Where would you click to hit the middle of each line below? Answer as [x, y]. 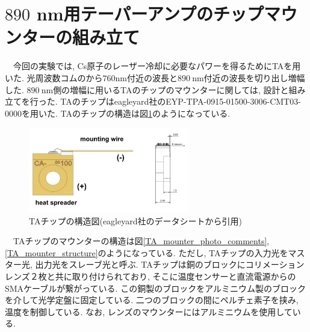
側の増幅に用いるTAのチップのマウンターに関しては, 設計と [171, 89]
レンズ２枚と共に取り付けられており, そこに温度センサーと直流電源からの [150, 276]
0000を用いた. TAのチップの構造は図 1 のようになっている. [118, 113]
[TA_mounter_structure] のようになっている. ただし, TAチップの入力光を [147, 252]
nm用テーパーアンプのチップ [150, 14]
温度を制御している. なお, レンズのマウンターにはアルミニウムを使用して [149, 311]
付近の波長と [153, 77]
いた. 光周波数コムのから [54, 77]
